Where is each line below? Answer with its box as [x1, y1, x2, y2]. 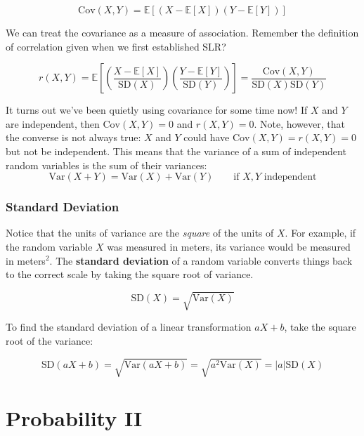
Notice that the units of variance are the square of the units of [6, 225, 274, 240]
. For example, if [285, 225, 356, 240]
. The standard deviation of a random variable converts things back [49, 253, 353, 267]
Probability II [6, 404, 143, 432]
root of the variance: [6, 333, 93, 348]
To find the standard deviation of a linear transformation [6, 319, 252, 334]
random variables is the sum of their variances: [6, 157, 207, 172]
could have [183, 130, 230, 145]
